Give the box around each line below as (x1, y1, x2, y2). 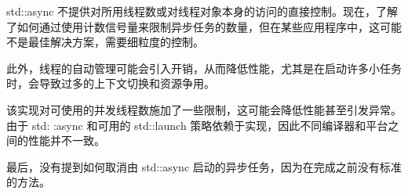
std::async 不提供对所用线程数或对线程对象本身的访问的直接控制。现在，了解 (6, 3, 399, 19)
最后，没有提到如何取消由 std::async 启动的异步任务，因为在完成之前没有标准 (6, 158, 402, 174)
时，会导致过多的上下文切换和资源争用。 (6, 75, 215, 92)
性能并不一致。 (27, 132, 105, 149)
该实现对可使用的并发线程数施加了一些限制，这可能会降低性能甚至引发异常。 (6, 101, 402, 117)
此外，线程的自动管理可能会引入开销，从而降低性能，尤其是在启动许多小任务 (6, 59, 402, 76)
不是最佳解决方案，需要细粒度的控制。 (6, 34, 204, 50)
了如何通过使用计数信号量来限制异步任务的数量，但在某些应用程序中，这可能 (6, 18, 402, 34)
